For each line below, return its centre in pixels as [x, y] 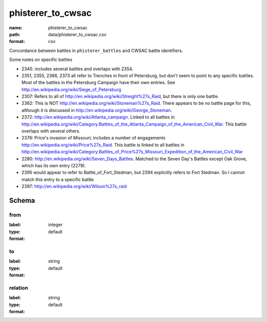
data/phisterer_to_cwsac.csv [77, 34]
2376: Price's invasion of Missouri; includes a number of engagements [93, 138]
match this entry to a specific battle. [58, 179]
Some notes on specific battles [41, 60]
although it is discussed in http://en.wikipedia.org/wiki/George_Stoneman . [97, 110]
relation [19, 288]
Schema [22, 200]
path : [15, 34]
